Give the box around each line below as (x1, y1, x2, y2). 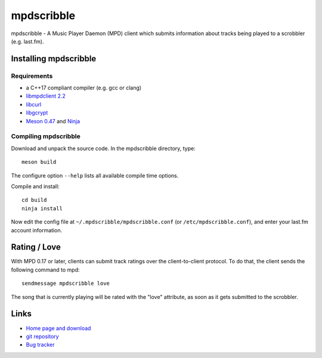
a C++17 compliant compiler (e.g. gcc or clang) (26, 84, 142, 92)
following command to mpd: (11, 266, 80, 273)
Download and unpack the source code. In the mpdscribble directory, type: (11, 145, 196, 152)
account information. (11, 226, 63, 234)
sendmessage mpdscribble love (21, 280, 110, 287)
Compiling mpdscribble (11, 132, 80, 141)
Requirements (11, 71, 53, 80)
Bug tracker (26, 341, 55, 348)
